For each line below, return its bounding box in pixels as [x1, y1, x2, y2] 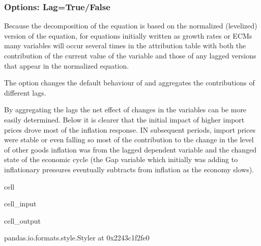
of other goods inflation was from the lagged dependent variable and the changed [4, 144, 257, 155]
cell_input [4, 198, 37, 209]
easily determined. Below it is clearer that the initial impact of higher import [4, 114, 245, 125]
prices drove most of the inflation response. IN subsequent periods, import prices [4, 124, 255, 135]
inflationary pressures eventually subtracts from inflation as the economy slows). [4, 164, 254, 174]
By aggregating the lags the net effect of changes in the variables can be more [4, 104, 247, 115]
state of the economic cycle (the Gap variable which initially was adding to [4, 154, 238, 165]
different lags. [4, 87, 46, 98]
